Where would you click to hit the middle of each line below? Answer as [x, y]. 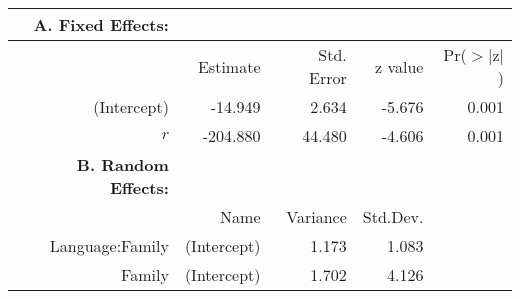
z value [399, 66]
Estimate [229, 66]
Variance [316, 216]
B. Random [122, 164]
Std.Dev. [393, 216]
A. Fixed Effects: [101, 24]
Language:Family [109, 245]
